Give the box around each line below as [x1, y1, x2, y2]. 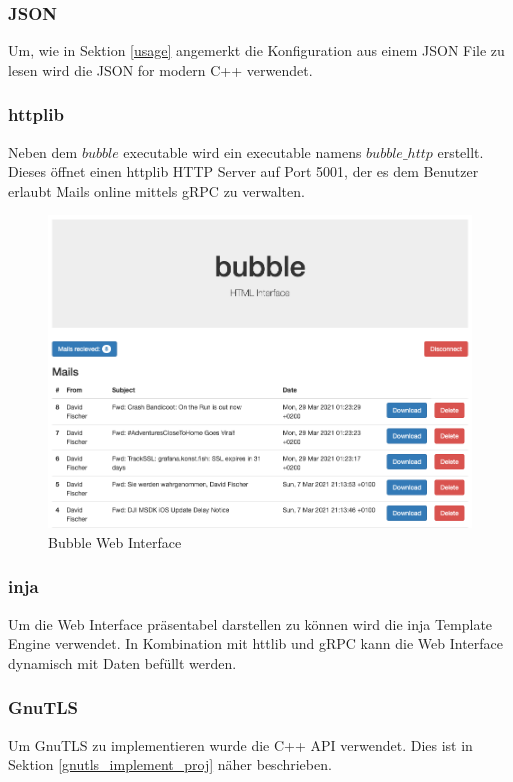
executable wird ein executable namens [123, 141, 362, 162]
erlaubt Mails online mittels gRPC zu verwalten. [8, 180, 305, 201]
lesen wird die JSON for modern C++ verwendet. [8, 59, 313, 80]
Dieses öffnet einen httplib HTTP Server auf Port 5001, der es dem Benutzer [8, 161, 479, 182]
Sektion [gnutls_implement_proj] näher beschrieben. [8, 754, 332, 775]
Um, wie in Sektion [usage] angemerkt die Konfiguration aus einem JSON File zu [8, 40, 505, 61]
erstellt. [437, 141, 484, 162]
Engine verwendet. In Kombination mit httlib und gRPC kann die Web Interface [8, 633, 503, 654]
